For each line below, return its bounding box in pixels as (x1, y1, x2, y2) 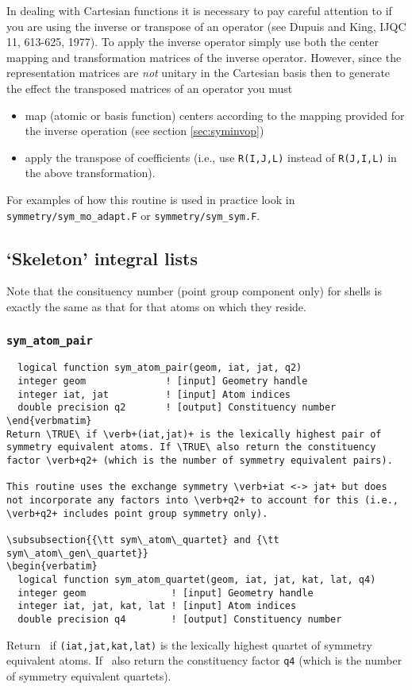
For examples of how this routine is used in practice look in (6, 191, 295, 207)
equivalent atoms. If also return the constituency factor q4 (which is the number (6, 652, 402, 669)
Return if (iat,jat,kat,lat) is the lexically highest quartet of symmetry (6, 636, 372, 653)
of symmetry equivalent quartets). (6, 667, 171, 684)
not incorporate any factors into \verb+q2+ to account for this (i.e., (6, 494, 399, 506)
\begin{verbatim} (6, 561, 98, 572)
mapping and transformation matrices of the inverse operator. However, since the (6, 48, 402, 65)
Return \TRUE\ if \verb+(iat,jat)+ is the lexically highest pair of (6, 428, 382, 440)
